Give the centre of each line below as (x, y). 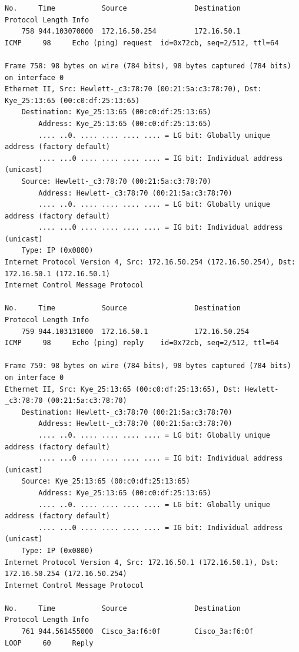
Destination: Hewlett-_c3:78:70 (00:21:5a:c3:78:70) (127, 412)
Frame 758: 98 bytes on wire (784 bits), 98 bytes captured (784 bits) (148, 66)
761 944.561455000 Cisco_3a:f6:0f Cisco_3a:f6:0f (137, 632)
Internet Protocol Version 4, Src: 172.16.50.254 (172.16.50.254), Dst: (150, 262)
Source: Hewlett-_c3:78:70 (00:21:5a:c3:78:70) (116, 181)
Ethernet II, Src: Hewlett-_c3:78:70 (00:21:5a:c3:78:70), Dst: (133, 89)
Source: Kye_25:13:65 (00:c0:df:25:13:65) (106, 481)
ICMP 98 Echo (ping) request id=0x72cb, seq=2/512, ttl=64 (142, 43)
